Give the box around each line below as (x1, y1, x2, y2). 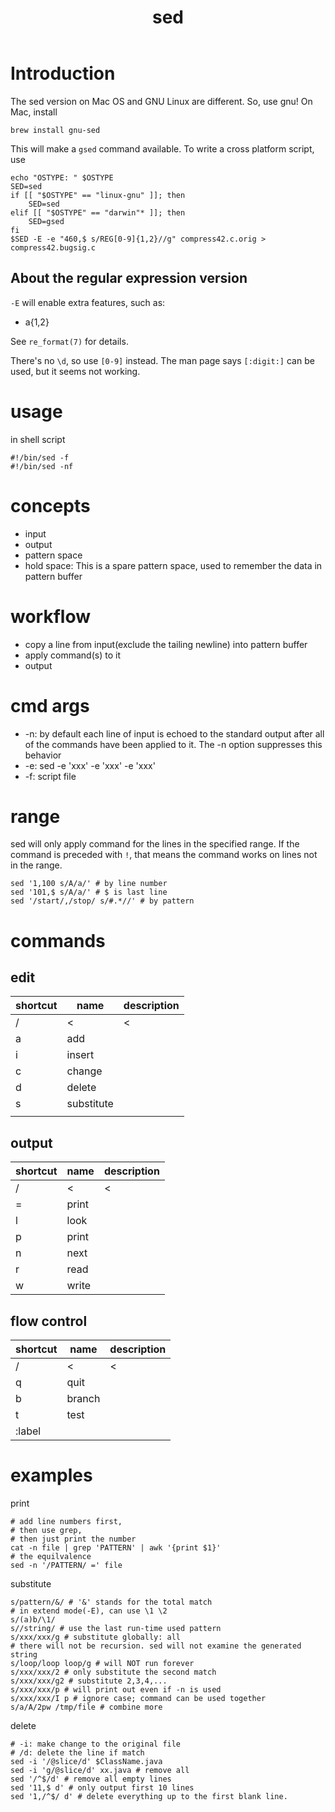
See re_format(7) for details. (10, 335, 129, 347)
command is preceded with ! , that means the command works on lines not (10, 849, 318, 861)
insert (66, 1048, 95, 1062)
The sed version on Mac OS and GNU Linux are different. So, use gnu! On (10, 95, 313, 107)
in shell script (10, 433, 66, 445)
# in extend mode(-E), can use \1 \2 (10, 1606, 168, 1616)
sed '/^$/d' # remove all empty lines (10, 1774, 172, 1784)
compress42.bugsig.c (10, 242, 97, 253)
